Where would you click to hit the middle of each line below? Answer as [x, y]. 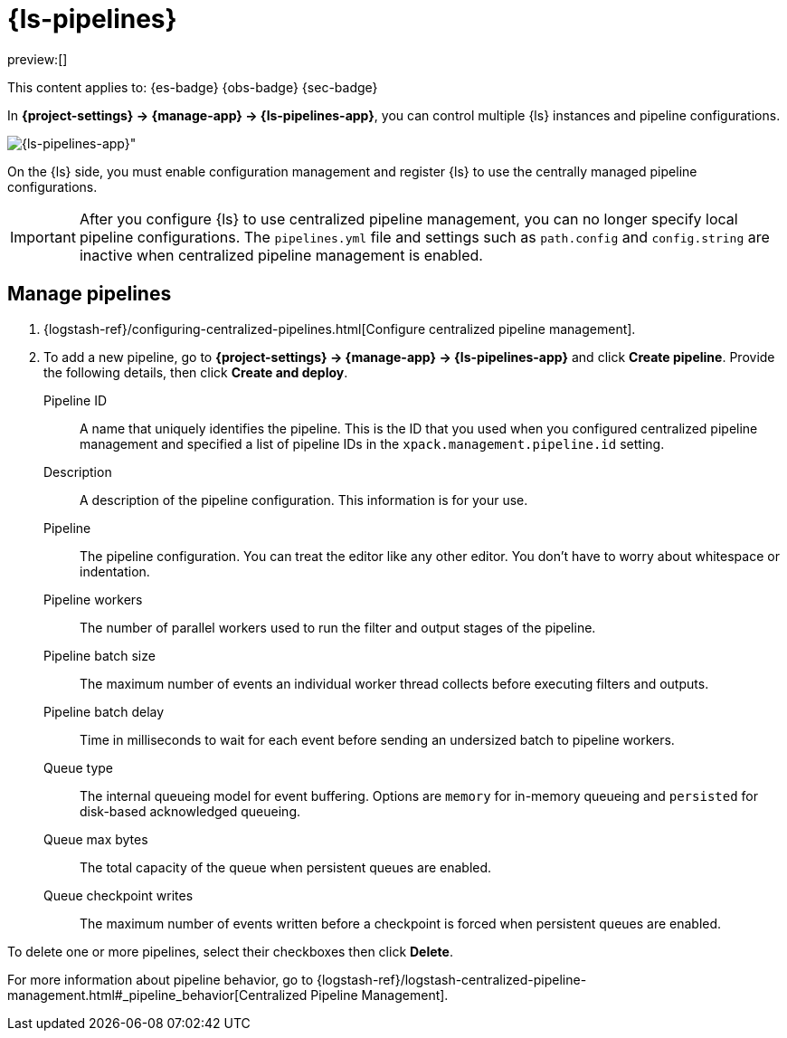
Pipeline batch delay [104, 711]
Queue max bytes [96, 839]
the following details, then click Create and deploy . [196, 372]
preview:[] [38, 59]
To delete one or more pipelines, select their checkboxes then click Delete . [230, 951]
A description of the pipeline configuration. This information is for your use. [304, 500]
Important [43, 237]
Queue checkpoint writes [119, 895]
